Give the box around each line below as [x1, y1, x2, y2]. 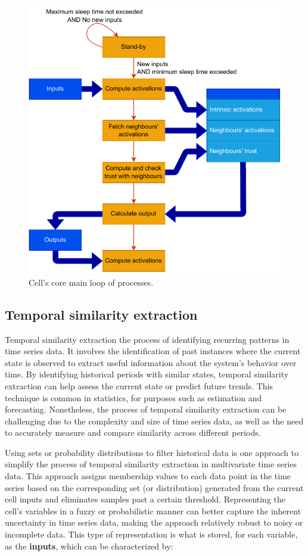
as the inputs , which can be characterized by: [5, 539, 173, 552]
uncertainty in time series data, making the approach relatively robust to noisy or [5, 516, 303, 529]
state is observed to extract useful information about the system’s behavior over [5, 356, 297, 368]
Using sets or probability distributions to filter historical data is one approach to [5, 446, 299, 458]
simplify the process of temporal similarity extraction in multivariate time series [5, 458, 297, 470]
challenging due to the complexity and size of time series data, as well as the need [5, 414, 304, 427]
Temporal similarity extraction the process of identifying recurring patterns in [5, 333, 290, 345]
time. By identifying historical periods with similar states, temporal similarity [5, 368, 289, 380]
